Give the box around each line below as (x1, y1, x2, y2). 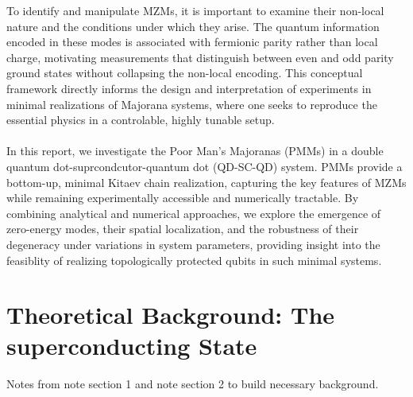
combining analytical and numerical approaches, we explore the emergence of (6, 204, 381, 221)
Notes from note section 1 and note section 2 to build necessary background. (6, 376, 379, 392)
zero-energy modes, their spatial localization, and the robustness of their (6, 220, 359, 237)
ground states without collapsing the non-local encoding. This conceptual (6, 64, 363, 81)
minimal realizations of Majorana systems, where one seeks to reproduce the (6, 95, 377, 112)
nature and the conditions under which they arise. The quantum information (6, 18, 380, 34)
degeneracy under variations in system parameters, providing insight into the (6, 235, 380, 252)
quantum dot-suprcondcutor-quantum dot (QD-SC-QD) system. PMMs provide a (6, 158, 403, 174)
